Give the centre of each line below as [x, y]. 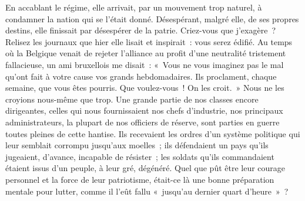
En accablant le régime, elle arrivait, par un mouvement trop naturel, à [134, 7]
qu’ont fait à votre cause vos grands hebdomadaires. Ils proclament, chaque [141, 76]
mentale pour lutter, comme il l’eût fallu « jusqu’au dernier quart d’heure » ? [147, 191]
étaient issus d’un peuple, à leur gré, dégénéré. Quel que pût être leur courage [145, 168]
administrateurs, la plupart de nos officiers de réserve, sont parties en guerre [143, 122]
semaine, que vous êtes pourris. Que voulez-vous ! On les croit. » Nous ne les [145, 88]
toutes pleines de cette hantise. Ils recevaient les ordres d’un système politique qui [153, 133]
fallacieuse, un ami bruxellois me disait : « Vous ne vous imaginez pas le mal [145, 64]
